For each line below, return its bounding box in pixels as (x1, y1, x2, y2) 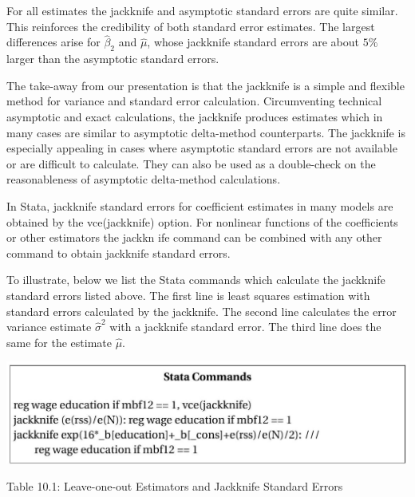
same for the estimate (6, 333, 112, 350)
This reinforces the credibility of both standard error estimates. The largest (6, 18, 375, 34)
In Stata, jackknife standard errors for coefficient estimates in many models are (6, 197, 393, 214)
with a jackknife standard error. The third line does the (109, 318, 381, 335)
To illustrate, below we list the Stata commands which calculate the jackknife (6, 271, 385, 288)
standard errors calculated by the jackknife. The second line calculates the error (6, 302, 397, 319)
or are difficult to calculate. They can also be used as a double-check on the (6, 155, 376, 172)
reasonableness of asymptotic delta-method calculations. (6, 171, 281, 187)
